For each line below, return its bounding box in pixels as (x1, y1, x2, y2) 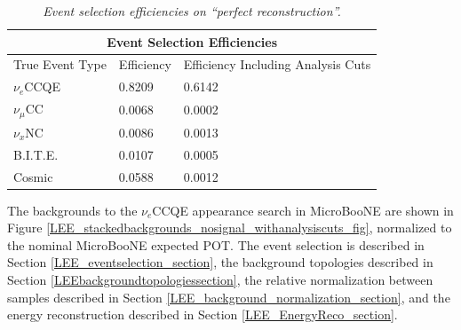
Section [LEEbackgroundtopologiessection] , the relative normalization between (7, 270, 433, 288)
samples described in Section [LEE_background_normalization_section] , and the (7, 287, 450, 306)
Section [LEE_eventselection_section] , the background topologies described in (7, 253, 433, 271)
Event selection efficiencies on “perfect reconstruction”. (43, 2, 341, 20)
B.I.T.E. (13, 145, 59, 163)
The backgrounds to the (7, 200, 138, 219)
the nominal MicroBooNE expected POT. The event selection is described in (7, 235, 425, 254)
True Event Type (13, 55, 107, 74)
